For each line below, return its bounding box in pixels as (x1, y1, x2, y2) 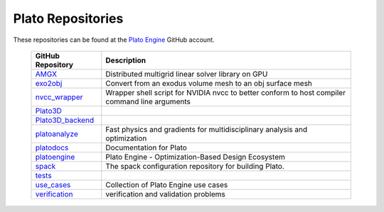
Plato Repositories (13, 11, 124, 26)
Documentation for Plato (105, 143, 188, 152)
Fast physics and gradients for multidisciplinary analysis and (105, 124, 308, 134)
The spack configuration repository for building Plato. (105, 161, 284, 171)
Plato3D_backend (35, 115, 95, 125)
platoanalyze (35, 128, 78, 138)
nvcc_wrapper (35, 92, 83, 102)
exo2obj (35, 78, 63, 88)
